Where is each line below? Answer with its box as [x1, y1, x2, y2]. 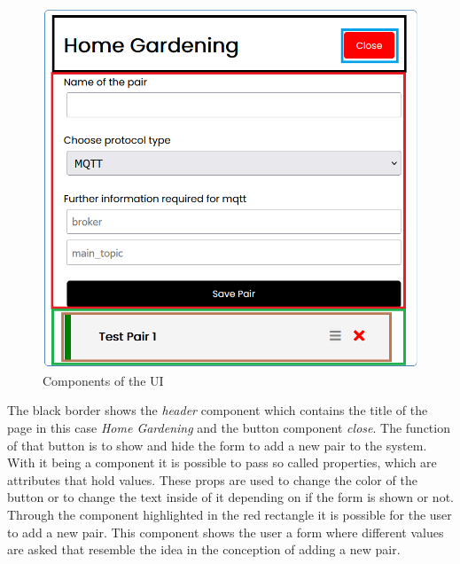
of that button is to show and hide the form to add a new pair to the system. [7, 435, 427, 454]
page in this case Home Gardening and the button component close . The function [7, 418, 450, 436]
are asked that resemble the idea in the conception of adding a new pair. [7, 540, 401, 559]
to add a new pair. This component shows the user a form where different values [7, 522, 444, 541]
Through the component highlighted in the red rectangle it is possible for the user [7, 505, 452, 523]
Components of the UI [43, 371, 164, 389]
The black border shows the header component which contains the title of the [7, 401, 428, 419]
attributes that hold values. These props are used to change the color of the [7, 470, 417, 489]
